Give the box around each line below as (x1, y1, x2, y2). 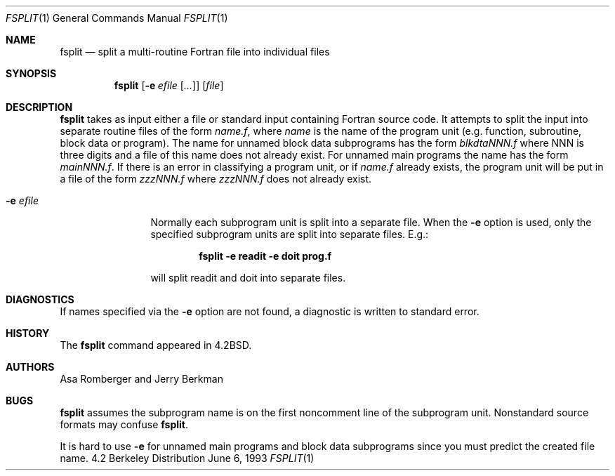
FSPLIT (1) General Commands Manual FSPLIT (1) (6, 12, 228, 24)
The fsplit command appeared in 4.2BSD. (60, 339, 252, 351)
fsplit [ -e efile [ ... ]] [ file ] (114, 79, 224, 91)
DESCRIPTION (6, 101, 73, 113)
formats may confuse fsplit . (60, 418, 189, 430)
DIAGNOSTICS (6, 293, 74, 305)
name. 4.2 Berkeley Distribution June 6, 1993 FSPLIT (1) (60, 452, 315, 464)
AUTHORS (6, 361, 55, 373)
